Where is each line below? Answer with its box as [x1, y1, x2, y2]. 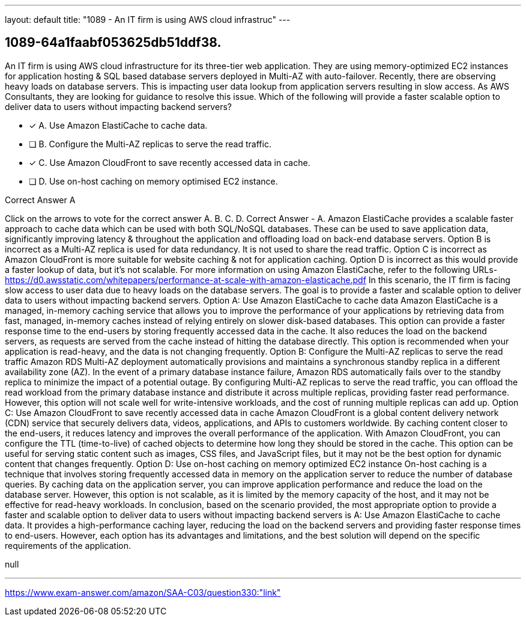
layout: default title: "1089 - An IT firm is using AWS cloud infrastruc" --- [5, 14, 291, 25]
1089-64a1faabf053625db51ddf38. [5, 35, 222, 50]
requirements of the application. [5, 540, 131, 551]
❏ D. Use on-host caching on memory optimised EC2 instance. [29, 176, 278, 186]
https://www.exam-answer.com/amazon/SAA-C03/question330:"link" [5, 587, 281, 598]
